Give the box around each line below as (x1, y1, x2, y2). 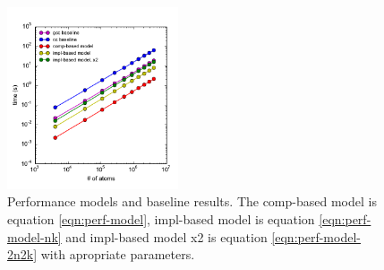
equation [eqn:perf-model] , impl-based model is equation (7, 210, 315, 229)
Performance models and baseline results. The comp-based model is (7, 192, 377, 211)
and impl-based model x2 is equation (65, 227, 268, 246)
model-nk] (7, 227, 62, 246)
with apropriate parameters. (40, 245, 195, 264)
